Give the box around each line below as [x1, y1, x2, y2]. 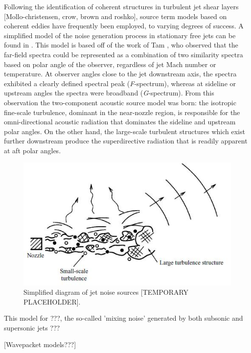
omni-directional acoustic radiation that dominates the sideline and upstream [4, 117, 236, 127]
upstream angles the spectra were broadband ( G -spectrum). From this [4, 88, 214, 98]
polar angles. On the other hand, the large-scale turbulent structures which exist [4, 126, 245, 136]
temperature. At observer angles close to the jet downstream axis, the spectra [4, 69, 237, 79]
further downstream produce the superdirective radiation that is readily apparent [4, 136, 248, 146]
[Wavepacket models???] [4, 339, 76, 349]
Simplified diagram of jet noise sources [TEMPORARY [23, 287, 189, 297]
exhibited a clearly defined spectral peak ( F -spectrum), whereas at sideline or [4, 78, 236, 88]
